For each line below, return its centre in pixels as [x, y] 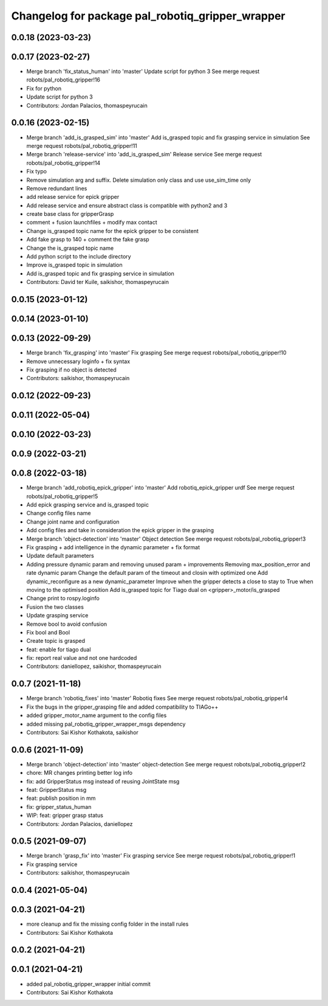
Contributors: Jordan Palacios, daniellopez [80, 824]
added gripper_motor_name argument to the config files [97, 715]
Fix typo [36, 172]
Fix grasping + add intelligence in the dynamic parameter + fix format [113, 547]
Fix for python [44, 88]
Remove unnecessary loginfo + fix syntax [78, 361]
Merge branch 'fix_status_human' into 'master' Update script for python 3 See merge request [143, 71]
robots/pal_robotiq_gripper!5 [62, 496]
